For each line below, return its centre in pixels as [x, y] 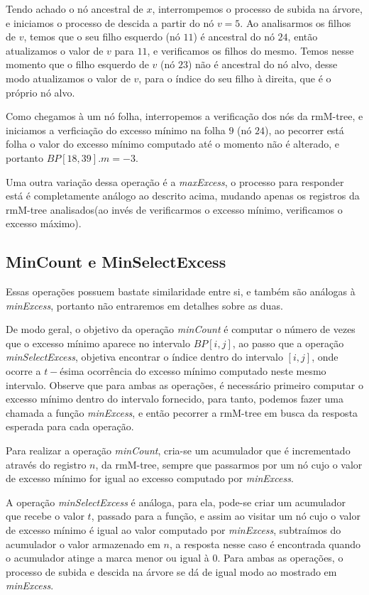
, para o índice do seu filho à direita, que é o [235, 78]
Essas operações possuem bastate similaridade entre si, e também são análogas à [181, 291]
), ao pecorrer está [304, 130]
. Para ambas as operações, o [280, 558]
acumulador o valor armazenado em [83, 544]
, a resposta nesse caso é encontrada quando [265, 544]
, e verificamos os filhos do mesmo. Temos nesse [250, 50]
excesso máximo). [44, 223]
